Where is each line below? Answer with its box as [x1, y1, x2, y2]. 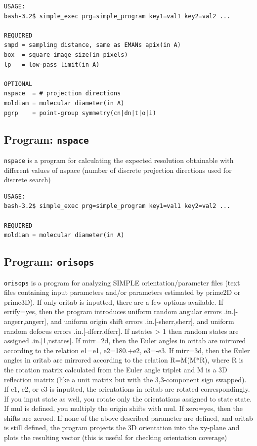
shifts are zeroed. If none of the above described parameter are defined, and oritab [4, 412, 253, 423]
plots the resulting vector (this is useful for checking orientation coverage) [4, 432, 227, 443]
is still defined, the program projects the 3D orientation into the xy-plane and [4, 422, 240, 433]
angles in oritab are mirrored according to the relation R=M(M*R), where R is [4, 355, 244, 365]
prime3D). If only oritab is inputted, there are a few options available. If [4, 296, 223, 307]
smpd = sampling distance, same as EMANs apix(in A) [4, 41, 181, 49]
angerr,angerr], [4, 316, 48, 326]
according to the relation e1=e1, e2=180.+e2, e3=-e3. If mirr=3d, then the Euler [4, 345, 250, 355]
